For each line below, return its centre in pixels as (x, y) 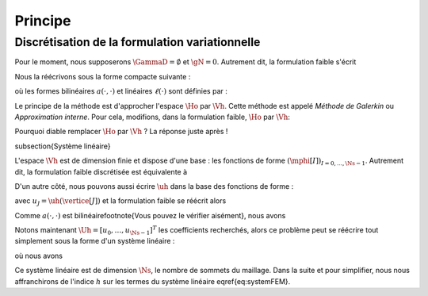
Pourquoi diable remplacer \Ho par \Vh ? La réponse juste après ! (121, 132)
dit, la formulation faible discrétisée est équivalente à (101, 171)
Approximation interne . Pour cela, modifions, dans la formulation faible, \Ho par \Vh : (153, 117)
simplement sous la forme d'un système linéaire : (95, 241)
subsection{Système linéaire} (63, 146)
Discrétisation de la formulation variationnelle (138, 42)
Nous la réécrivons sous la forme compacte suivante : (103, 76)
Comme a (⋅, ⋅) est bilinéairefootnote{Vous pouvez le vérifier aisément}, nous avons (150, 215)
